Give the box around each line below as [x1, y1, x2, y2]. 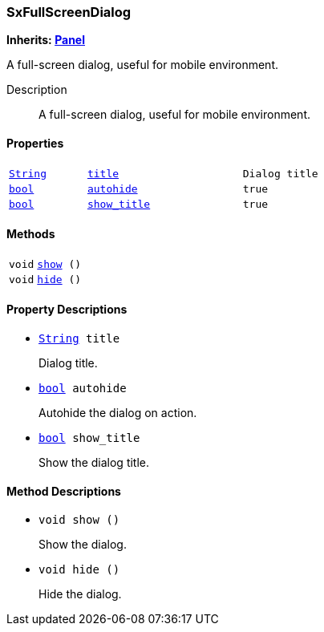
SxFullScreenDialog [6, 4, 132, 20]
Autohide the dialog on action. [38, 406, 197, 420]
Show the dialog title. [38, 456, 150, 470]
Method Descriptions [6, 484, 121, 498]
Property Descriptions [6, 302, 128, 317]
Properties [6, 136, 64, 150]
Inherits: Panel [6, 33, 85, 47]
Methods [6, 227, 55, 241]
